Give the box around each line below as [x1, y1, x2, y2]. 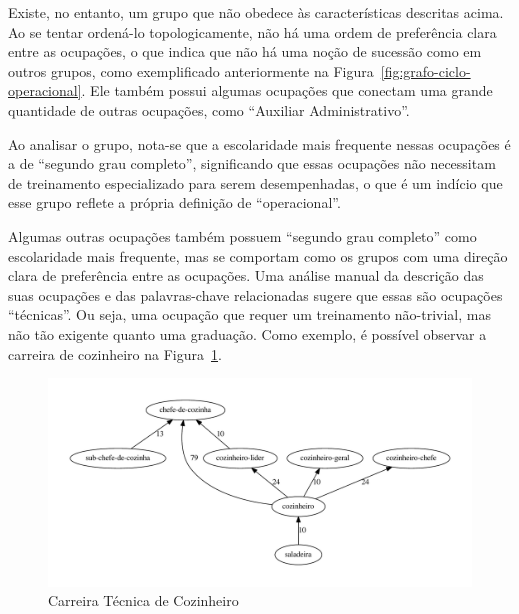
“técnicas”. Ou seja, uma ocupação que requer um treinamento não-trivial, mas [8, 304, 491, 325]
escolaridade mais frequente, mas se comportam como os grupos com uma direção [8, 245, 508, 266]
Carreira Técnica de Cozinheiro [48, 590, 239, 611]
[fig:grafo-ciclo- [380, 60, 471, 81]
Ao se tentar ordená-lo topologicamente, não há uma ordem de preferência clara [8, 21, 497, 42]
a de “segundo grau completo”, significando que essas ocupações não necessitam [8, 153, 496, 174]
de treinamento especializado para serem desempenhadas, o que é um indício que [8, 172, 503, 193]
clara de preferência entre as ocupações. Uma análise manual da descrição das [8, 265, 484, 286]
